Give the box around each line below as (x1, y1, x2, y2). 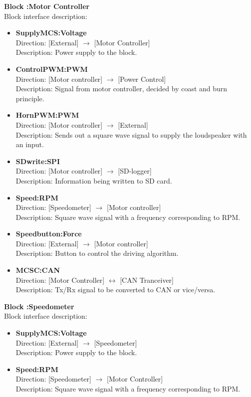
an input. (15, 139, 44, 150)
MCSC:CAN (15, 265, 60, 275)
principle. (15, 93, 44, 103)
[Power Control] (118, 73, 166, 84)
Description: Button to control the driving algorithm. (15, 248, 179, 258)
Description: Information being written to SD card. (15, 175, 172, 186)
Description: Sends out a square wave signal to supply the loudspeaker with (15, 129, 247, 140)
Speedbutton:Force (15, 228, 82, 239)
